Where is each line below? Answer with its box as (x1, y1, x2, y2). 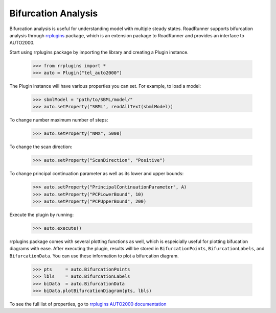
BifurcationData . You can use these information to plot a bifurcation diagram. (9, 253, 179, 259)
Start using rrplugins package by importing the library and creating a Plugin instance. (9, 49, 189, 55)
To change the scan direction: (9, 143, 73, 150)
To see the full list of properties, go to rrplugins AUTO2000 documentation (9, 301, 167, 307)
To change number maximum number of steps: (9, 117, 108, 123)
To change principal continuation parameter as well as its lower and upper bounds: (9, 171, 184, 177)
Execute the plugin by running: (9, 212, 74, 218)
